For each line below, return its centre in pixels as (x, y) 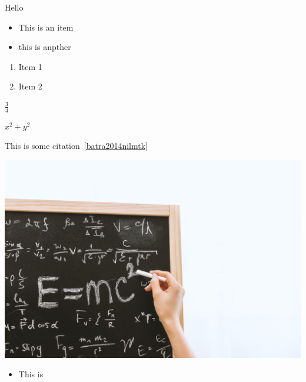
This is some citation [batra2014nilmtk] (76, 146)
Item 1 (30, 66)
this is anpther (45, 47)
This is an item (46, 27)
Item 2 (30, 86)
